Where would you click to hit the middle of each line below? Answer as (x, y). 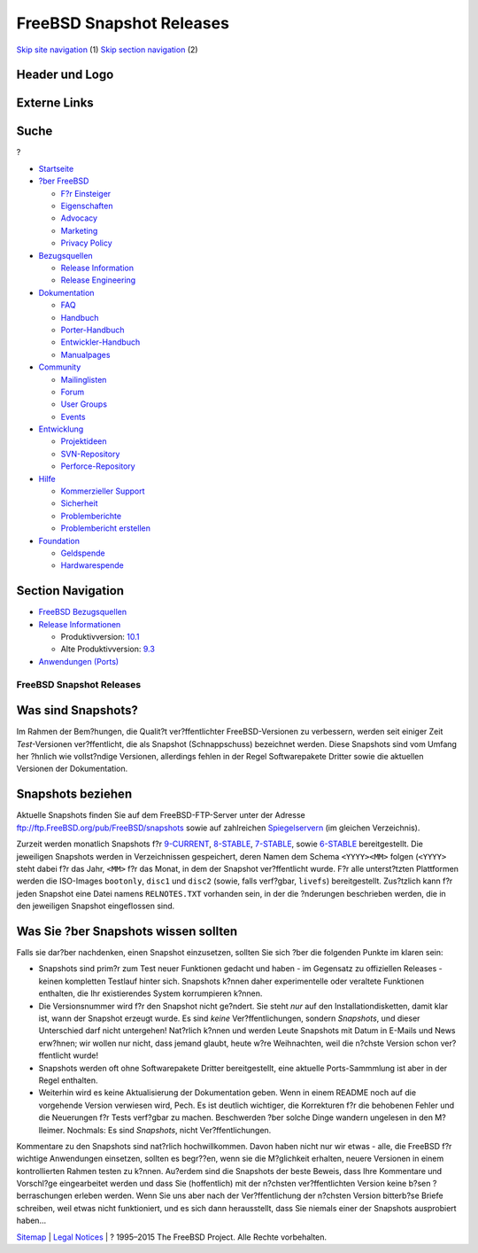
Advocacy (79, 218)
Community (60, 367)
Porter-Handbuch (93, 330)
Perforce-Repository (98, 466)
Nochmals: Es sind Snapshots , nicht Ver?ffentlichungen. (169, 1130)
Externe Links (55, 103)
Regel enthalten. (68, 1080)
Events (73, 416)
